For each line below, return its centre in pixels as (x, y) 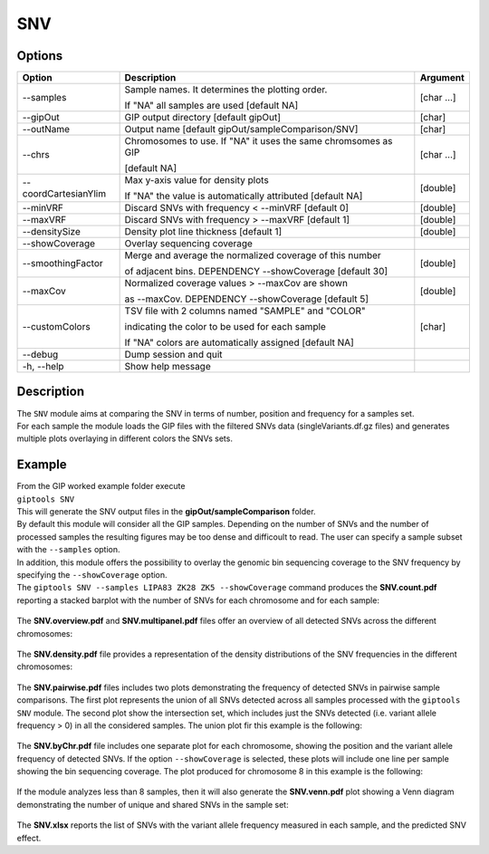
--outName (46, 130)
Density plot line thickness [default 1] (203, 232)
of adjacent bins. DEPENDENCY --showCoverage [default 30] (256, 272)
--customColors (56, 327)
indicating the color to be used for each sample (225, 327)
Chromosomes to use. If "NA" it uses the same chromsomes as (259, 141)
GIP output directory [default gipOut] (202, 118)
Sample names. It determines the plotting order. (226, 90)
